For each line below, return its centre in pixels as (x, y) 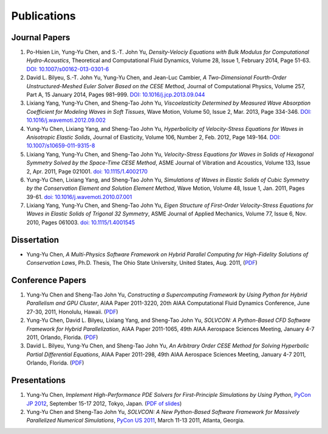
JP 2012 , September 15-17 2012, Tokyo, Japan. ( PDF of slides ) (104, 403)
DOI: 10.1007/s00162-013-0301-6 (68, 69)
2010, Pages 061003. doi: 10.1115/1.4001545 (81, 222)
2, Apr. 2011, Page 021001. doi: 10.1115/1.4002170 (87, 171)
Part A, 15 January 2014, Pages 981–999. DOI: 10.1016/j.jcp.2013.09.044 (116, 95)
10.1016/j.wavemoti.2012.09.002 (66, 120)
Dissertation (35, 240)
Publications (43, 16)
